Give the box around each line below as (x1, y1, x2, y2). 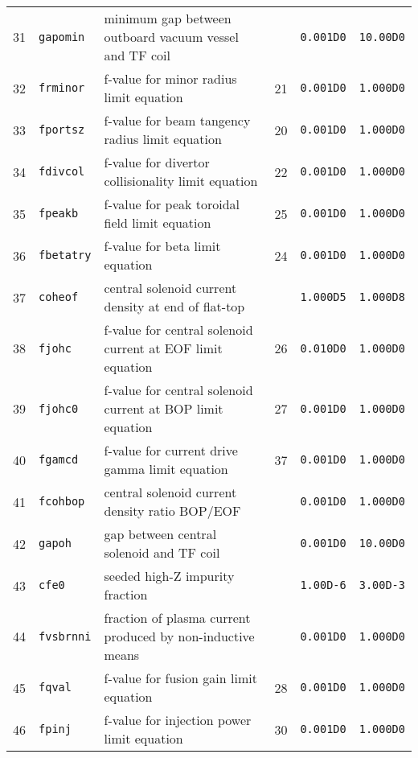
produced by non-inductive (104, 627, 255, 645)
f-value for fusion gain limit (104, 669, 257, 687)
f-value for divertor (104, 153, 210, 171)
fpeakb (39, 207, 79, 220)
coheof (39, 290, 79, 303)
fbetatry (39, 249, 92, 262)
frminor (39, 81, 85, 94)
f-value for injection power (104, 711, 252, 729)
